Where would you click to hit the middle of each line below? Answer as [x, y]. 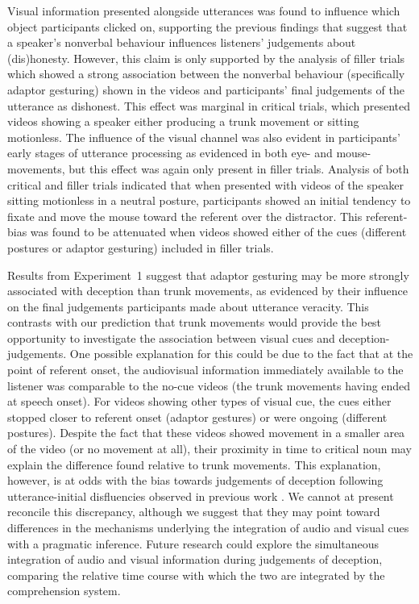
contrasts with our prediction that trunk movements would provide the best [195, 322]
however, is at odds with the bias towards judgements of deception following [195, 480]
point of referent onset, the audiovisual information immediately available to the [205, 370]
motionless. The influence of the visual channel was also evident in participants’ [204, 137]
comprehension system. [64, 591]
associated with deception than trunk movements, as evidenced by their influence [207, 291]
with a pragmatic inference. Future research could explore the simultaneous [193, 543]
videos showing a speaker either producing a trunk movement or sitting [183, 121]
